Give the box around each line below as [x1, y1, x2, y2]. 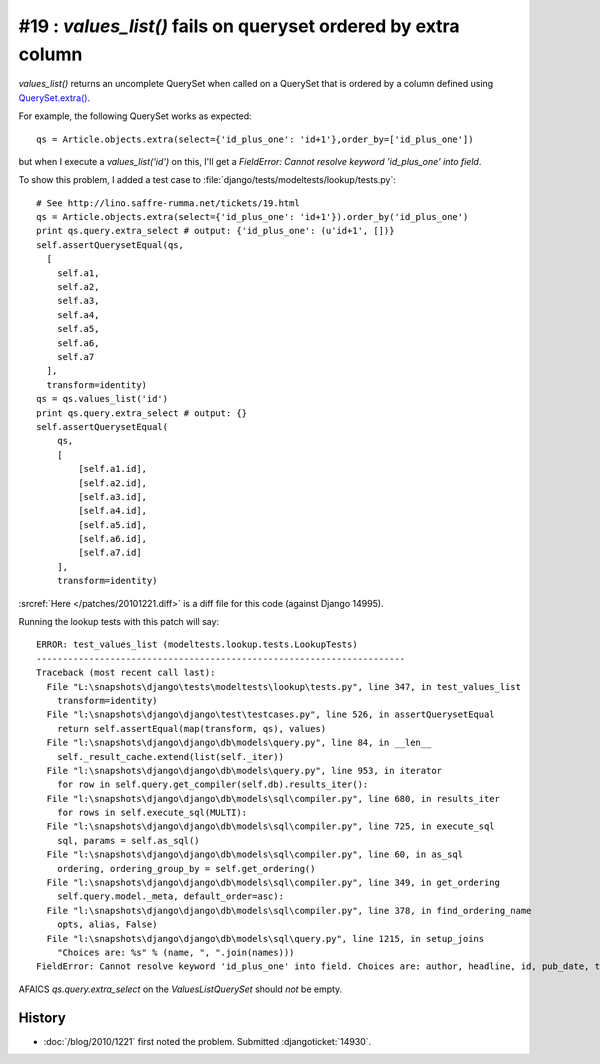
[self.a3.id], [78, 491, 148, 502]
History [18, 1009, 67, 1026]
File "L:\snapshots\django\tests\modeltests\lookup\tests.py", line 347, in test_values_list [46, 681, 522, 692]
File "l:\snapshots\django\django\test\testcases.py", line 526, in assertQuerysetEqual [46, 709, 495, 720]
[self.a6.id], [78, 533, 148, 545]
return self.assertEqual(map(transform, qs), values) [56, 723, 327, 734]
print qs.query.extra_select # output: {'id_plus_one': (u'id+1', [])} [36, 225, 395, 237]
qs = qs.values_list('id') [36, 393, 169, 405]
